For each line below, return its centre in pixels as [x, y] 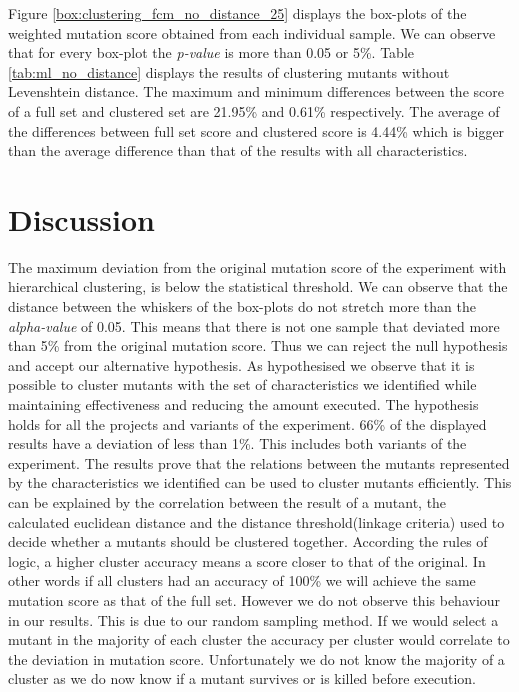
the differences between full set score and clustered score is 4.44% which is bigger [256, 130]
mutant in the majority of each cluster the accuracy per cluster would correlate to [259, 639]
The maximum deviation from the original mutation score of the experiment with [257, 266]
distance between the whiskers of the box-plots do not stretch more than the [242, 306]
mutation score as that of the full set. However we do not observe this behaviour [254, 599]
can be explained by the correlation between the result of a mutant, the [227, 502]
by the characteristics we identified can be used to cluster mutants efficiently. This [260, 482]
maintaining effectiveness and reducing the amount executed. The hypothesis [243, 404]
